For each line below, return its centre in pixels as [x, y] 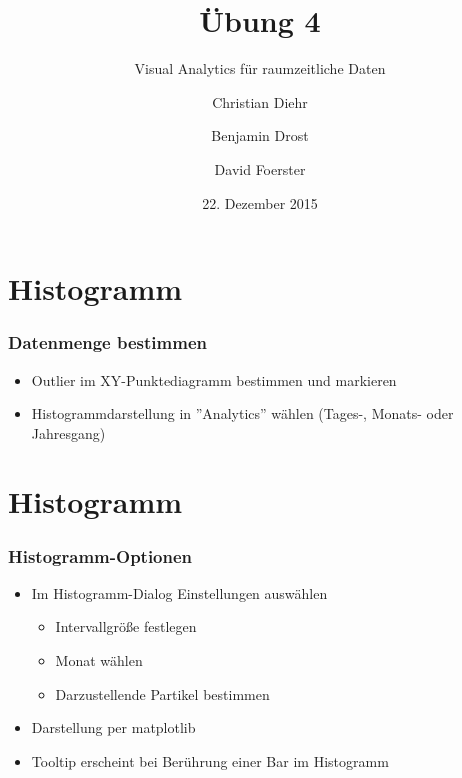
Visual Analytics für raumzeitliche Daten [260, 68]
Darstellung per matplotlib [113, 727]
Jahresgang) [68, 432]
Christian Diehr [260, 101]
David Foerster [260, 168]
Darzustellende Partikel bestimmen [162, 693]
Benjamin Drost [260, 135]
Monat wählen [99, 660]
